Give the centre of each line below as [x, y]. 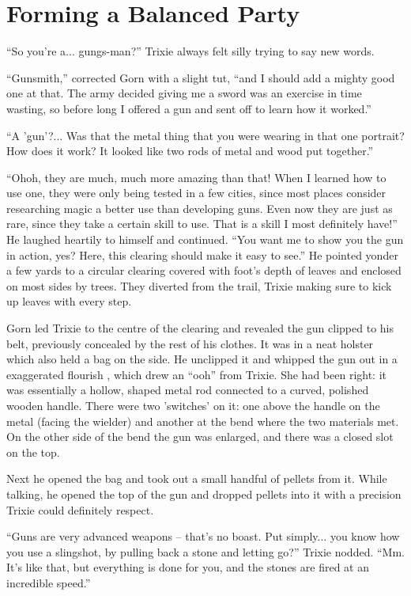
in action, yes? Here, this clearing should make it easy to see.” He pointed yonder [202, 254]
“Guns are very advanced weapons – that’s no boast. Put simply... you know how [203, 536]
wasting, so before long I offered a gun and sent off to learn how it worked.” [189, 108]
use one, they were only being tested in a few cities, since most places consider [196, 193]
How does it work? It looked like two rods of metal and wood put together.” [190, 151]
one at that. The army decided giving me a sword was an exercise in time [184, 93]
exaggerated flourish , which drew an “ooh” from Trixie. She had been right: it [197, 374]
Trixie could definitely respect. [80, 509]
